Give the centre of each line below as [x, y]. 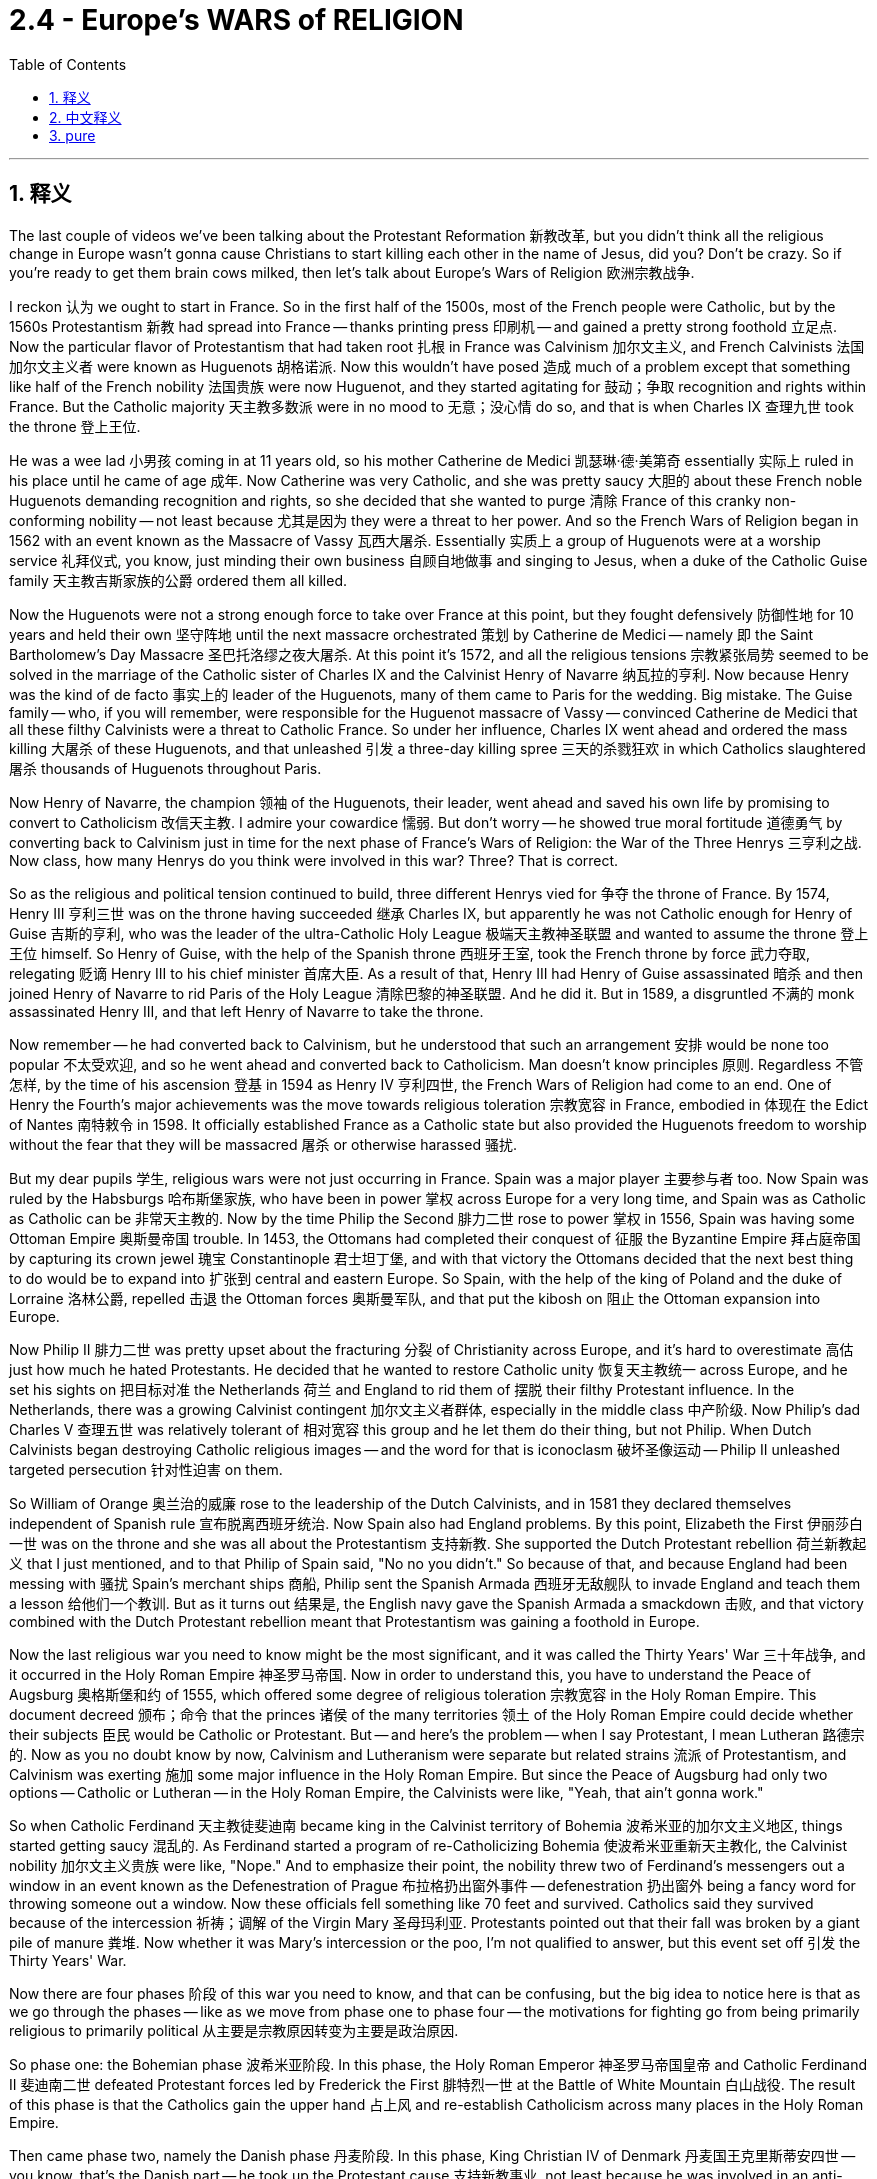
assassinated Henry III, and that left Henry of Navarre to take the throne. [246, 1011]
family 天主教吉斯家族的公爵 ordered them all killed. [178, 580]
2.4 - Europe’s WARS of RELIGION [236, 20]
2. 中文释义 [85, 117]
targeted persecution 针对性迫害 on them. [146, 1469]
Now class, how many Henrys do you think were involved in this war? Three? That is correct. [314, 860]
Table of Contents [68, 64]
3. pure [72, 135]
